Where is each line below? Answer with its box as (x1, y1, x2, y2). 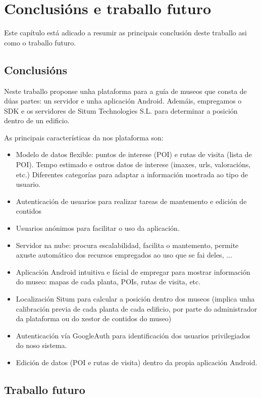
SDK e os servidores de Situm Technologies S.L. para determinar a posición (4, 105, 238, 116)
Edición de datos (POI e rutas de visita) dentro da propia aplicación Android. (16, 357, 257, 367)
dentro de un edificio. (4, 115, 70, 126)
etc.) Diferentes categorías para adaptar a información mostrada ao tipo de (16, 169, 248, 179)
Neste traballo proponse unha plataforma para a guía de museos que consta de (4, 85, 247, 96)
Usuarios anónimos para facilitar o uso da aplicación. (16, 223, 180, 233)
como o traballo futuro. (4, 37, 76, 47)
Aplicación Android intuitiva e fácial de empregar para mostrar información (16, 266, 250, 277)
